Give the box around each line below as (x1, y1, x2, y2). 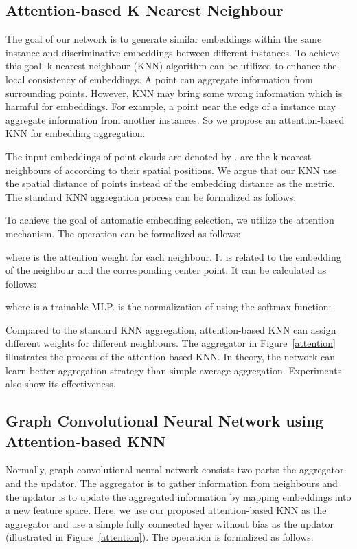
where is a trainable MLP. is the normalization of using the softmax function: (5, 299, 332, 314)
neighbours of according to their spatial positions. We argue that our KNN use (5, 162, 337, 177)
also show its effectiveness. (5, 376, 116, 391)
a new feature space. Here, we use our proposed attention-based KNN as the (5, 503, 327, 517)
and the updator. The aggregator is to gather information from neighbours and (5, 476, 338, 491)
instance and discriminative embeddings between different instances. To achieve (5, 45, 340, 59)
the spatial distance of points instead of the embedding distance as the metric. (5, 176, 335, 191)
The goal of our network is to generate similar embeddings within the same (5, 32, 322, 46)
